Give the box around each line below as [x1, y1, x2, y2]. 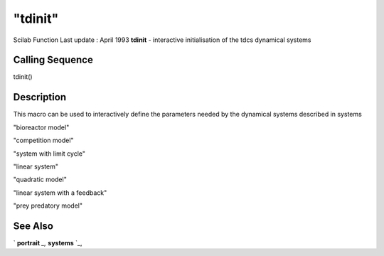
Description [13, 91, 67, 103]
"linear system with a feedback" [13, 188, 107, 197]
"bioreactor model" [13, 123, 70, 132]
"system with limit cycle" [13, 149, 85, 158]
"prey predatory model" [13, 201, 83, 210]
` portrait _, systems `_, [13, 239, 82, 247]
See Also [13, 220, 53, 232]
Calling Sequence [13, 54, 94, 66]
